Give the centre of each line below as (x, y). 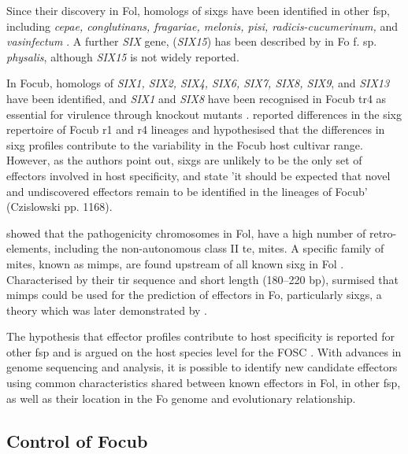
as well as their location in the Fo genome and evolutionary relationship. (181, 398)
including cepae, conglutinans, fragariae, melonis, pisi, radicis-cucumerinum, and (202, 26)
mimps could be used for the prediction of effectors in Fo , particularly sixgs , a (194, 295)
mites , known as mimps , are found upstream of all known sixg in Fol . (175, 263)
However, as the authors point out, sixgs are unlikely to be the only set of (184, 160)
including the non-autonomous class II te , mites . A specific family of (219, 248)
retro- (383, 233)
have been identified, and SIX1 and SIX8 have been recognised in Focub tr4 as (197, 98)
